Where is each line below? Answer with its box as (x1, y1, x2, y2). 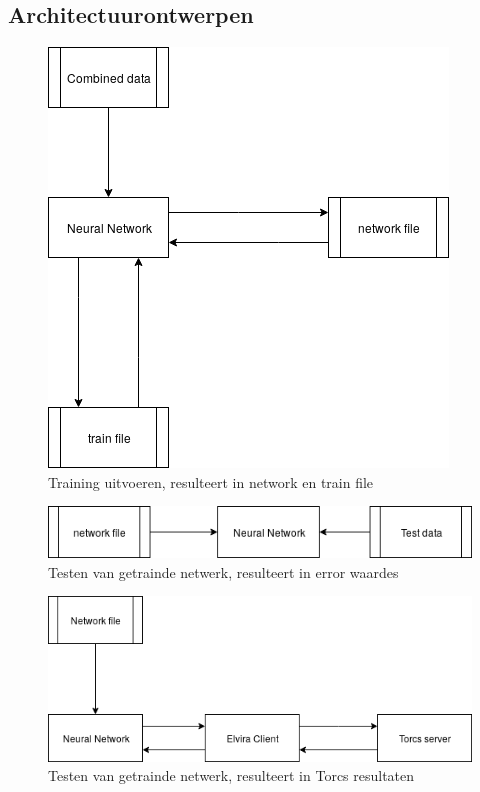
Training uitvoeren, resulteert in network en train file (48, 471, 374, 492)
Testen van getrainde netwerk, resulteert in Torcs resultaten (48, 765, 415, 786)
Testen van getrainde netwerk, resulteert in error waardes (48, 561, 399, 582)
